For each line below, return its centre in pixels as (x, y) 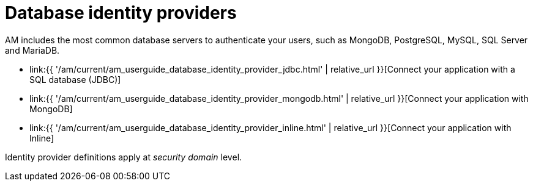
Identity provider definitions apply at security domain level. (124, 157)
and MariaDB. (32, 50)
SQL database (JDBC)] (75, 79)
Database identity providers (121, 13)
